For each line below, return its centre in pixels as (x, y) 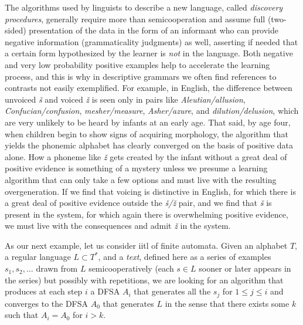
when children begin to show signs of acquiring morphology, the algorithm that (147, 133)
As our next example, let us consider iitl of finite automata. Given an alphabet (146, 245)
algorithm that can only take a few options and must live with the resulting (141, 179)
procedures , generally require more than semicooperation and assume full (135, 18)
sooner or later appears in (245, 268)
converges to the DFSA (47, 303)
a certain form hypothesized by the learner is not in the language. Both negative (149, 53)
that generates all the (172, 291)
